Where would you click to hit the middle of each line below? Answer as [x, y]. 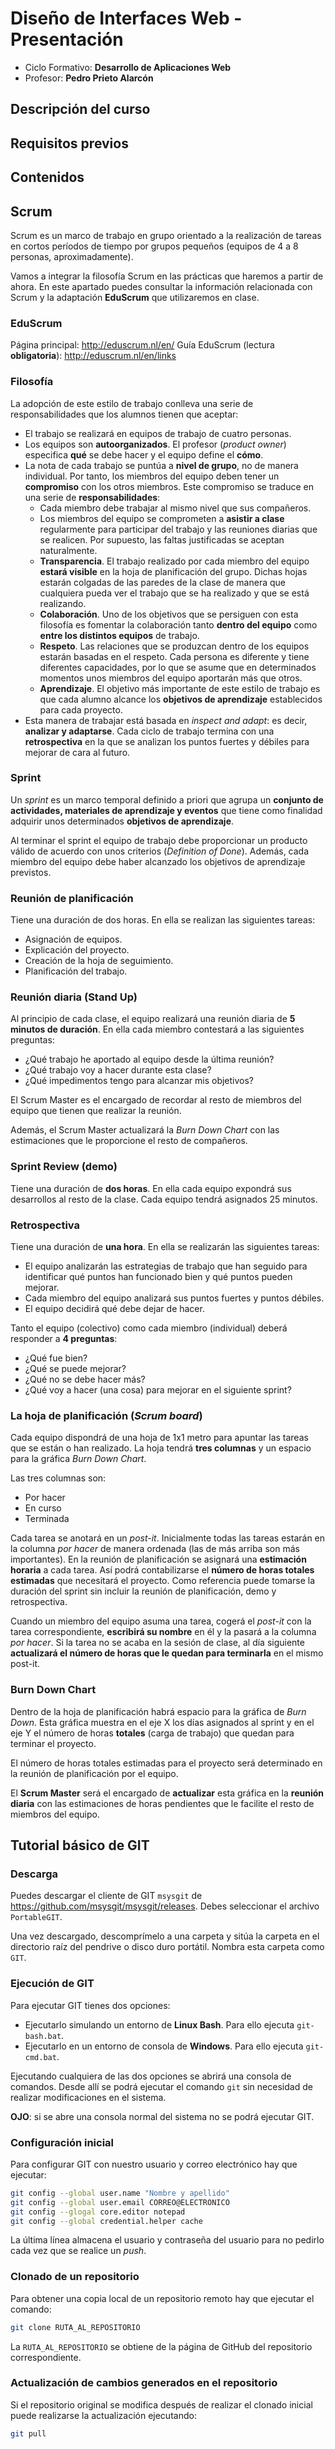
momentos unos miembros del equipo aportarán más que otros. [171, 678]
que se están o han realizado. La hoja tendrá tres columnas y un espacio [161, 1448]
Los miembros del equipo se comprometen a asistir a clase [162, 518]
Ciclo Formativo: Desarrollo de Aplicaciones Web [128, 67]
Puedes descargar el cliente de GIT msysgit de [106, 1896]
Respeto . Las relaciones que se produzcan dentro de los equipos [174, 646]
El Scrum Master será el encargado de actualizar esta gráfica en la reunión [167, 1793]
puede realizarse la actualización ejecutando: [103, 2415]
